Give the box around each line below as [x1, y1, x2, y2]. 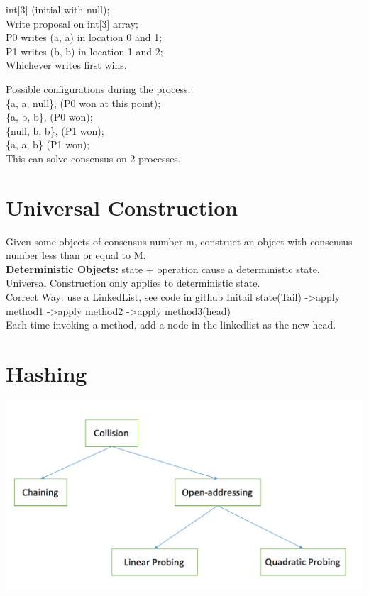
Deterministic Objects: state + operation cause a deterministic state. [6, 261, 320, 276]
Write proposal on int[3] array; [6, 16, 138, 31]
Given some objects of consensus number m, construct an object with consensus [6, 233, 353, 248]
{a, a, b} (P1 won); [6, 137, 90, 152]
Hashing [6, 359, 87, 387]
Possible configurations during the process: [6, 81, 191, 96]
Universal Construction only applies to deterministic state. [6, 275, 260, 290]
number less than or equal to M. [6, 248, 146, 263]
